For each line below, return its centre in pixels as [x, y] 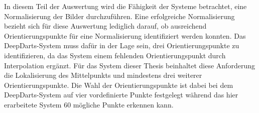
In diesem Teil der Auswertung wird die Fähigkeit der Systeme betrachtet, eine [125, 6]
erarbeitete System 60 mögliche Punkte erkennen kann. [89, 104]
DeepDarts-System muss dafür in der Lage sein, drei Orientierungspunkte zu [122, 45]
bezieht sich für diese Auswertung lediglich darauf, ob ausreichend [105, 26]
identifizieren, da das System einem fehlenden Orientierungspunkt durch [115, 55]
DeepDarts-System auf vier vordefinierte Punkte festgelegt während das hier [121, 95]
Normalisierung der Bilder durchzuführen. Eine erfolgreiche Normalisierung [119, 16]
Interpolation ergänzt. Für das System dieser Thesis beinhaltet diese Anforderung [129, 65]
